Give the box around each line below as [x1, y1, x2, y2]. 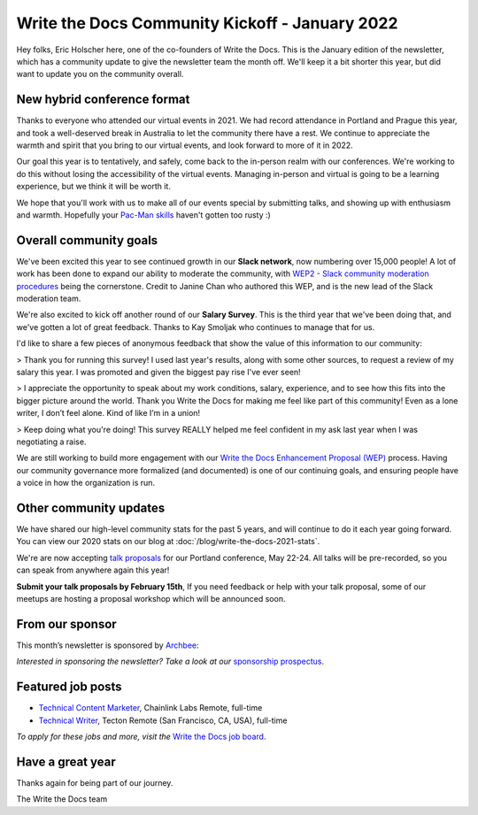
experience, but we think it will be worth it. [16, 181, 172, 192]
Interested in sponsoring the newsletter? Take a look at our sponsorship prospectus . [16, 656, 325, 667]
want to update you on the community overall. [16, 69, 184, 80]
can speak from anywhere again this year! [16, 565, 170, 575]
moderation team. [16, 293, 81, 304]
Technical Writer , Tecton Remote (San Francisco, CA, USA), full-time [38, 715, 288, 726]
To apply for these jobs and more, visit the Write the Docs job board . [16, 731, 266, 742]
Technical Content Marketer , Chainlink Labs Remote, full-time [38, 703, 263, 713]
